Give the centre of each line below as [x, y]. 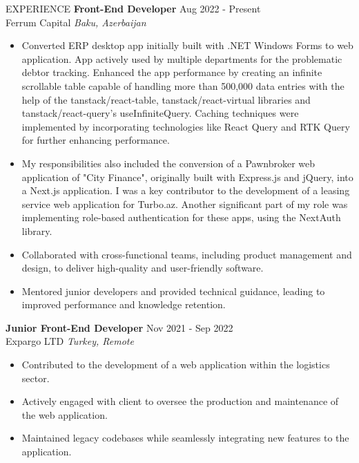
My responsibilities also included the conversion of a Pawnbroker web [168, 163]
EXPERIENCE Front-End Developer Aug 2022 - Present [133, 8]
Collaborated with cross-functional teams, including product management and [187, 254]
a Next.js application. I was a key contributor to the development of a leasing [186, 190]
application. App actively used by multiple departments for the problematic [182, 58]
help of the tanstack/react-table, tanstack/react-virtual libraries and [166, 99]
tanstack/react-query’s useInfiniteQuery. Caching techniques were [160, 113]
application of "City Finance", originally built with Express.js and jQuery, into [187, 177]
